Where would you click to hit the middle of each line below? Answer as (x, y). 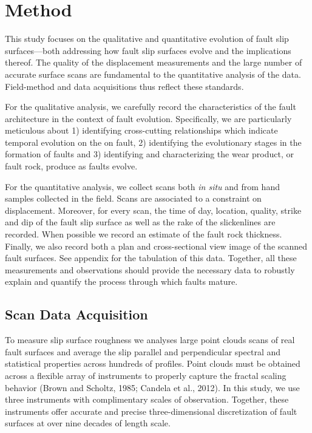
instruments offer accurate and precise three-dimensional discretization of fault (151, 411)
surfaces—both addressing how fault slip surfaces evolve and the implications (148, 50)
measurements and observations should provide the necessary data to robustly (150, 269)
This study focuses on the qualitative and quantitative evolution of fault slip (147, 39)
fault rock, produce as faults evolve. (71, 166)
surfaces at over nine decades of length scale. (88, 423)
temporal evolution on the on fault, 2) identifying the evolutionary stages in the (153, 142)
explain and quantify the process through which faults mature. (121, 281)
